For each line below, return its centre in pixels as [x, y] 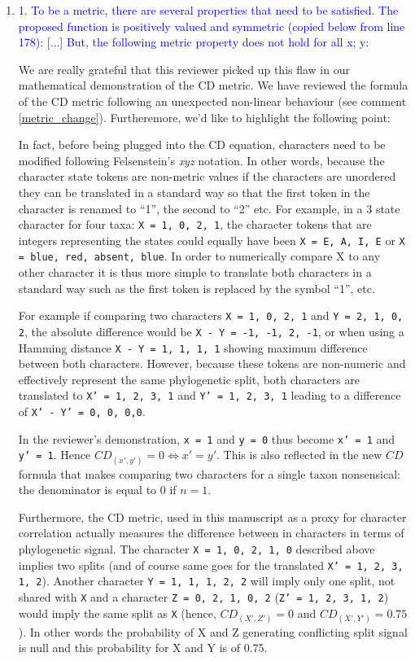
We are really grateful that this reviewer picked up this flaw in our [184, 69]
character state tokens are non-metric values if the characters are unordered [207, 176]
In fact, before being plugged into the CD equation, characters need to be [202, 144]
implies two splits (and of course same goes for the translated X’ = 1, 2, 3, [211, 565]
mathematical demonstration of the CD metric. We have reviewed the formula [213, 85]
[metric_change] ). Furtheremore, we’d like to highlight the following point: [204, 117]
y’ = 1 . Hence [55, 455]
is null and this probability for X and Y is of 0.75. [143, 648]
